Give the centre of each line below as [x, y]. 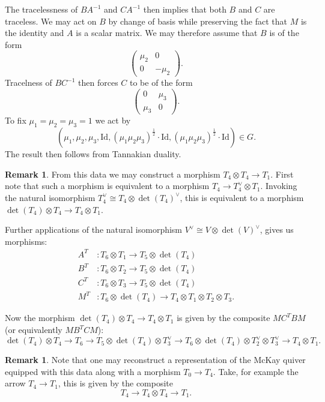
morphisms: [26, 241]
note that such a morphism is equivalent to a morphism [107, 186]
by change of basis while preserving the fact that [198, 21]
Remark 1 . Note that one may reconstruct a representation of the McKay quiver [155, 360]
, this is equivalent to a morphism [242, 197]
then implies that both [185, 9]
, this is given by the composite [115, 383]
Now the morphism [40, 318]
